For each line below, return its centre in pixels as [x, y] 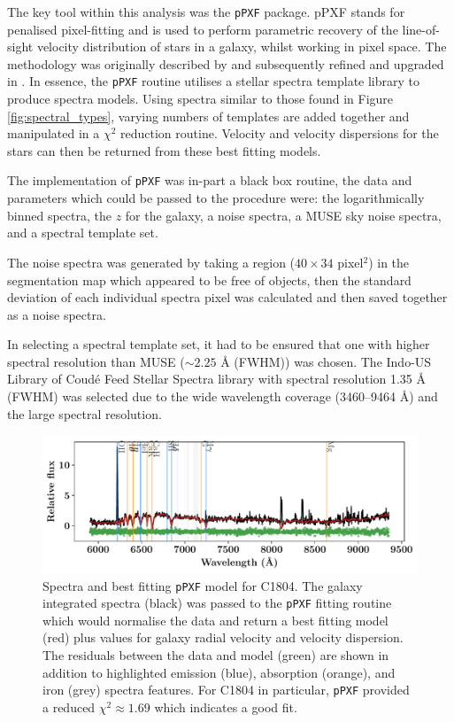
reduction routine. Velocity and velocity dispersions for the [280, 133]
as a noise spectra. [57, 314]
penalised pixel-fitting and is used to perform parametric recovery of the [203, 29]
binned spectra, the [59, 215]
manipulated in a [54, 133]
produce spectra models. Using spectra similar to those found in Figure [200, 99]
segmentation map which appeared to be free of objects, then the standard [209, 279]
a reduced [69, 706]
